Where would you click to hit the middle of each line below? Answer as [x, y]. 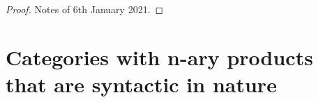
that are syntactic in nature [141, 84]
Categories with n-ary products [159, 57]
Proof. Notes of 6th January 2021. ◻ [85, 9]
